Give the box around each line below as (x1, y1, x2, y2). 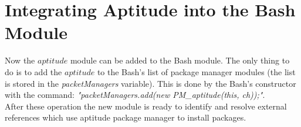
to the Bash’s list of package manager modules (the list (97, 65, 296, 77)
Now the (5, 54, 35, 66)
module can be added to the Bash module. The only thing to (70, 54, 290, 66)
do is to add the (5, 65, 62, 77)
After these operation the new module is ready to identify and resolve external (5, 100, 287, 112)
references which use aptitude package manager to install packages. (5, 111, 246, 124)
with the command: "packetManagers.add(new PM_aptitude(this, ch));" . (5, 89, 265, 101)
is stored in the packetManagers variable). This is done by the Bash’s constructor (5, 77, 296, 89)
